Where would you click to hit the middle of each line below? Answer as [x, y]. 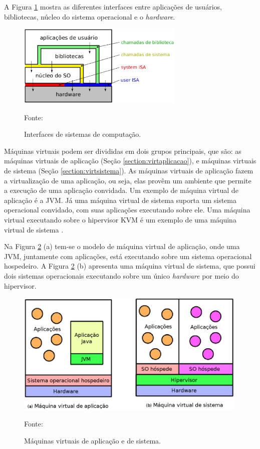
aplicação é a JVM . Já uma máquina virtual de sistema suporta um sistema [120, 200]
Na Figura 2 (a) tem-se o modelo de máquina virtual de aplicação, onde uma [122, 246]
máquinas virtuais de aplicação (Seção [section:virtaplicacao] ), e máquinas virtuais [130, 161]
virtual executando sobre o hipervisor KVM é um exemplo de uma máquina [120, 219]
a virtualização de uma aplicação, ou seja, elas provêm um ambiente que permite [128, 180]
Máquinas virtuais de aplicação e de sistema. [92, 440]
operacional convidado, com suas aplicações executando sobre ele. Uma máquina [127, 210]
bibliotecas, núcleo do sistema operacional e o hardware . [90, 16]
